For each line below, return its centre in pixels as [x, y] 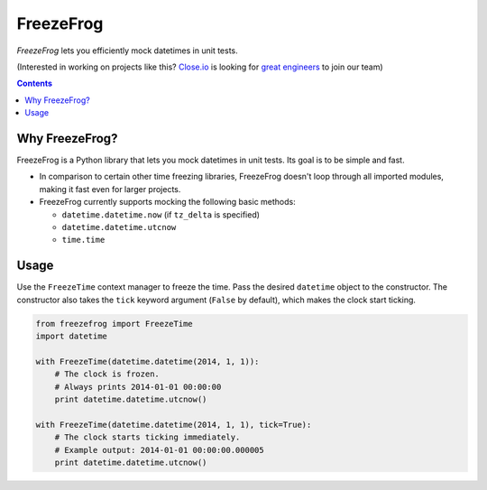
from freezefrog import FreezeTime [114, 324]
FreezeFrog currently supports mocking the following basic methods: [168, 202]
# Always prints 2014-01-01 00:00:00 [138, 387]
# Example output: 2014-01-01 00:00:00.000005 [160, 450]
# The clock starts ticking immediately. [147, 437]
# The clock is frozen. [107, 374]
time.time [83, 240]
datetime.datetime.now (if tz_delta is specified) [161, 214]
